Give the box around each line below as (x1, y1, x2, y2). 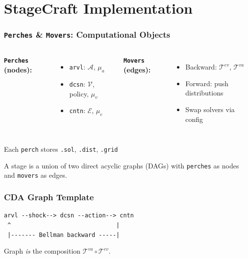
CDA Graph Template (4, 191, 94, 203)
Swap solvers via (185, 104, 235, 114)
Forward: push (185, 78, 229, 88)
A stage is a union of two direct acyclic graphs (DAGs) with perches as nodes (4, 160, 239, 170)
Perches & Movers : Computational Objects (4, 28, 171, 41)
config (185, 114, 203, 124)
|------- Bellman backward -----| (7, 231, 120, 238)
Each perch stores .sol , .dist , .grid (4, 144, 118, 154)
